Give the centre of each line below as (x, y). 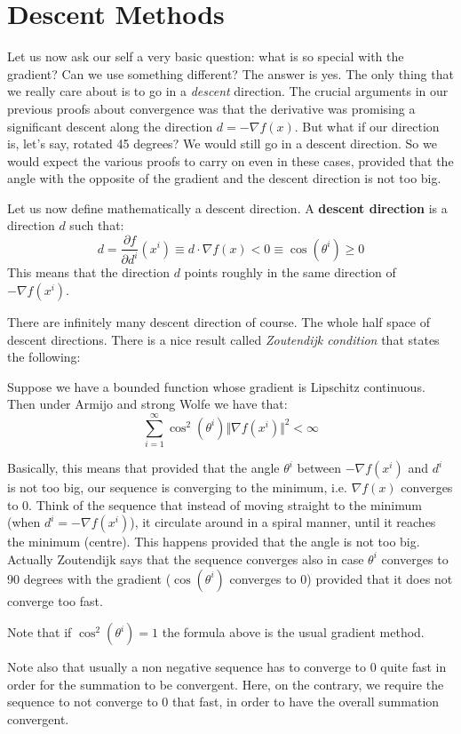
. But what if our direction (367, 126)
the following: (44, 357)
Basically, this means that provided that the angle (143, 468)
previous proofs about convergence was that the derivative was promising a (211, 108)
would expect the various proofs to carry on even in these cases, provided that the (230, 160)
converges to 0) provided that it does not (341, 578)
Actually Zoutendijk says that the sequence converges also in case (186, 558)
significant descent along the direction (110, 126)
